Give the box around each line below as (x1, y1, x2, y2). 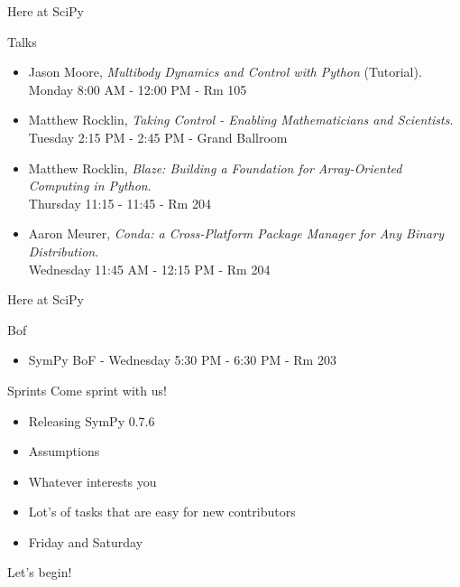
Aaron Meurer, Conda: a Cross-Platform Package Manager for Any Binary (28, 224, 444, 243)
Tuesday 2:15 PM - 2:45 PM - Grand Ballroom (28, 127, 288, 146)
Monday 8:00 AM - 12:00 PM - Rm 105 (28, 79, 247, 98)
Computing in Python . (28, 176, 152, 195)
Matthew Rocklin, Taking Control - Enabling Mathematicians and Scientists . (28, 110, 454, 129)
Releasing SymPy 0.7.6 (28, 411, 155, 430)
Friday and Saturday (28, 532, 143, 551)
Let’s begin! (7, 563, 72, 582)
